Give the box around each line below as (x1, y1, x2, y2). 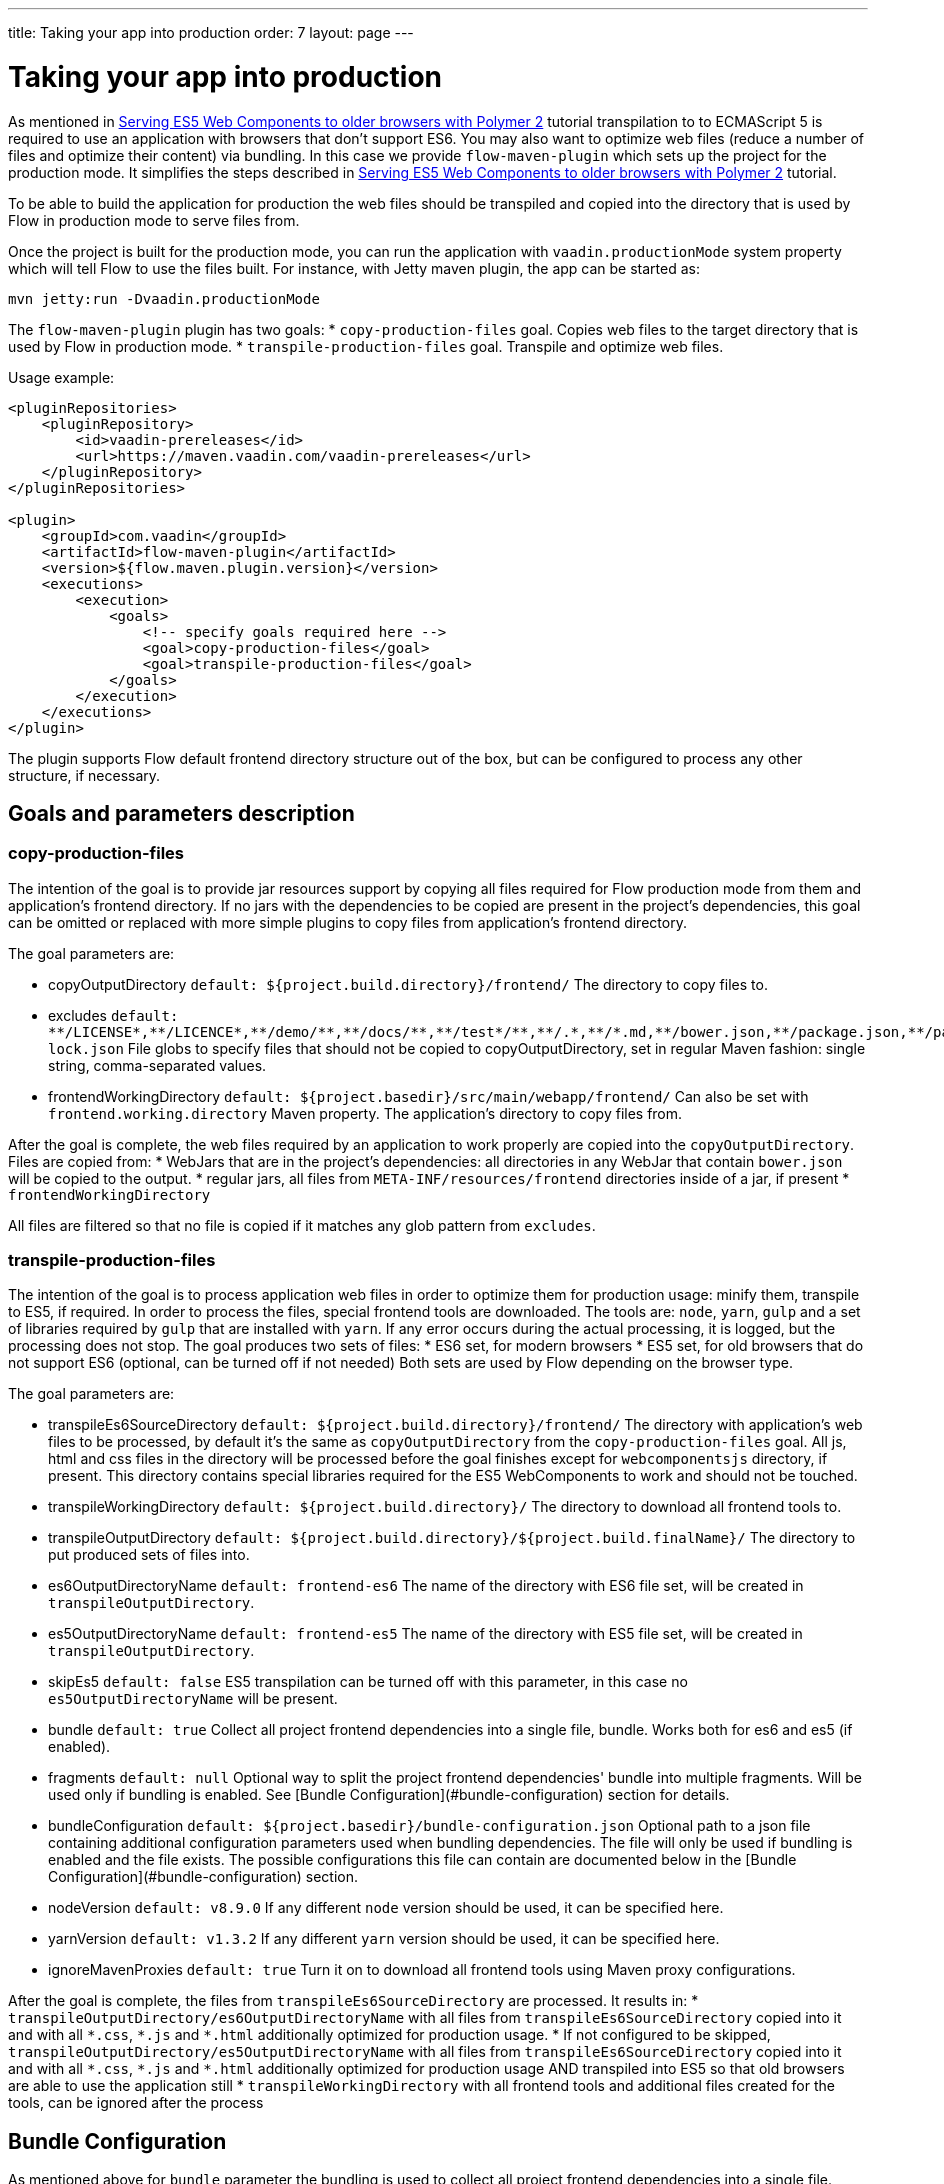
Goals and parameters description (8, 800, 355, 826)
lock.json (48, 1040, 124, 1057)
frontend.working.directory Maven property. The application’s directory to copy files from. (48, 1104, 683, 1122)
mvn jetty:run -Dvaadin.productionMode (8, 290, 320, 307)
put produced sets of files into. (48, 1546, 250, 1564)
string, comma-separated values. (48, 1056, 267, 1074)
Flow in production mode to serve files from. (8, 211, 300, 229)
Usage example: (8, 368, 115, 386)
